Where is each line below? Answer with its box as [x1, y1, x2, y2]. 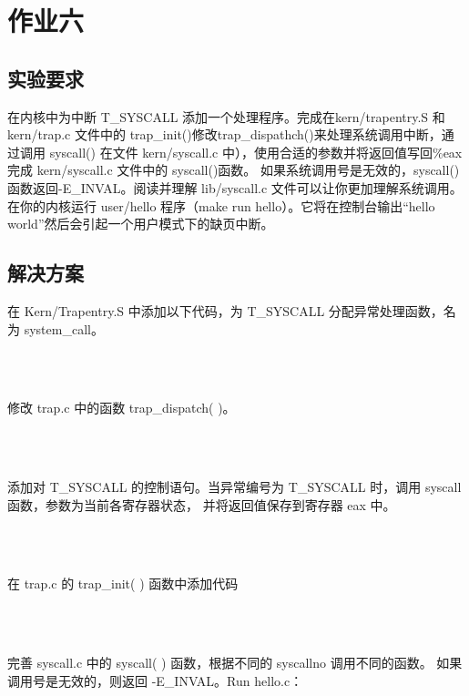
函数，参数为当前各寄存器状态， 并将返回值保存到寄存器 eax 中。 [7, 495, 396, 514]
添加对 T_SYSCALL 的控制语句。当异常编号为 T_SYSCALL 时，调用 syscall [7, 477, 462, 496]
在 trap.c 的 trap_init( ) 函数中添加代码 [7, 574, 239, 593]
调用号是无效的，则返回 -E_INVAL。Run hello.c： [7, 670, 303, 690]
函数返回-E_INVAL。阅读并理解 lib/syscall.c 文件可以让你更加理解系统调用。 [7, 178, 463, 197]
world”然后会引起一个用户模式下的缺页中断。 [7, 214, 274, 233]
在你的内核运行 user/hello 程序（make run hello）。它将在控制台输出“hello [7, 196, 435, 215]
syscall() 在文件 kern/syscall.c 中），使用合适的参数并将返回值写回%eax [49, 142, 463, 161]
